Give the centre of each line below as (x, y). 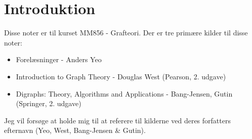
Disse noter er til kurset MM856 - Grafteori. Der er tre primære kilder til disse (126, 33)
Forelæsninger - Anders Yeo (59, 59)
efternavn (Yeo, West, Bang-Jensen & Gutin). (75, 130)
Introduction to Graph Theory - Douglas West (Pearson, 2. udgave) (121, 76)
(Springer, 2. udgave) (49, 103)
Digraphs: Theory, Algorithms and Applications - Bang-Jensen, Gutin (124, 93)
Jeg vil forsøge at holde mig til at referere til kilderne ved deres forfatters (117, 120)
